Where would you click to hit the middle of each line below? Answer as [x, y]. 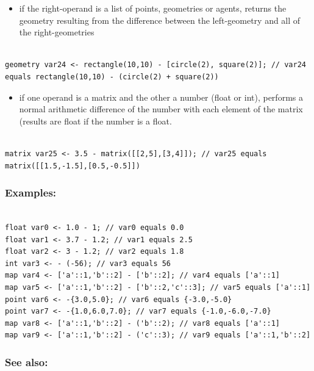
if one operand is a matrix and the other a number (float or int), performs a [161, 97]
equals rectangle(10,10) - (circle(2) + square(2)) [112, 77]
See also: [27, 362]
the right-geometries [57, 32]
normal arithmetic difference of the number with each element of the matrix [161, 109]
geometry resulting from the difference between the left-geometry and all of [160, 20]
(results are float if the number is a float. [95, 121]
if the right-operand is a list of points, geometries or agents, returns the [153, 8]
